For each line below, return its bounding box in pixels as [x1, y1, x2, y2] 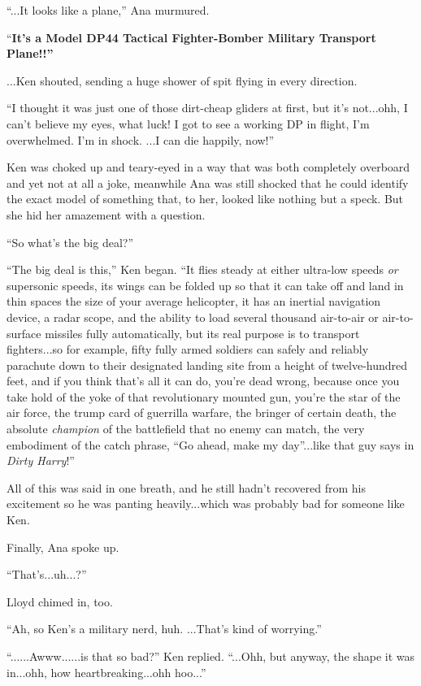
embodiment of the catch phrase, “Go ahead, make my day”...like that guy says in [7, 436, 414, 453]
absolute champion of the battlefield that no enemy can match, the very [7, 420, 365, 437]
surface [7, 324, 41, 341]
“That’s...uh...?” [7, 566, 87, 583]
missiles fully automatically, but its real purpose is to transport [45, 324, 360, 341]
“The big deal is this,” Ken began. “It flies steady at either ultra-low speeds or [7, 261, 398, 278]
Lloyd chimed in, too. [7, 593, 113, 610]
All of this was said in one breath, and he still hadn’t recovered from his [7, 479, 366, 496]
